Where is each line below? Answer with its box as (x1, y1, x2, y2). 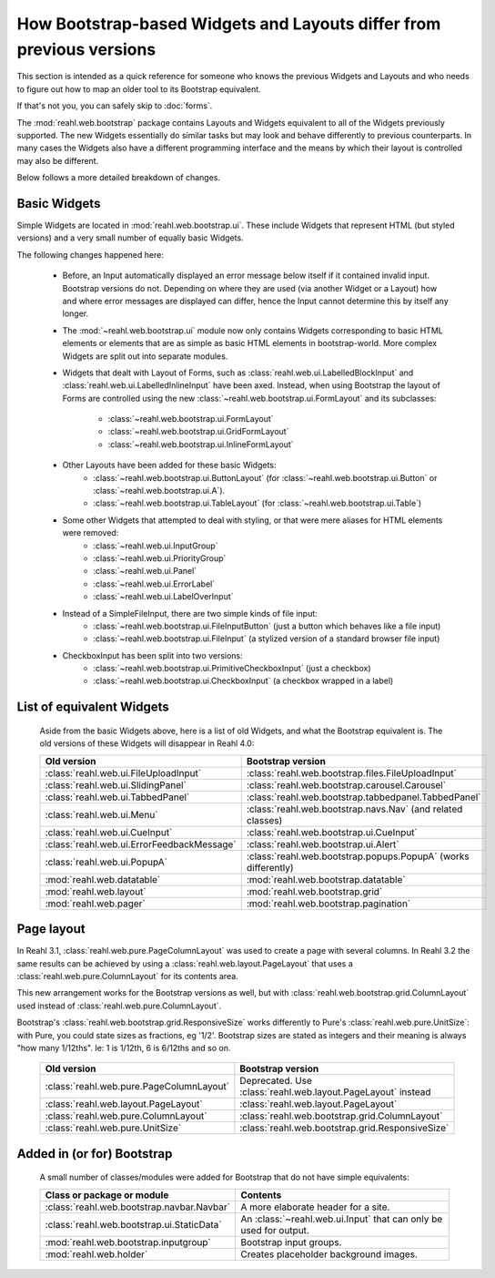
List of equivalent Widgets (16, 700, 170, 715)
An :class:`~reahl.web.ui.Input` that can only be (240, 1212, 443, 1225)
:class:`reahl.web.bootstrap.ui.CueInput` (246, 825, 418, 838)
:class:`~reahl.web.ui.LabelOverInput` (93, 591, 234, 602)
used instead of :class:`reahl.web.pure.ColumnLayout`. (16, 1000, 222, 1011)
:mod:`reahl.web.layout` (45, 884, 146, 897)
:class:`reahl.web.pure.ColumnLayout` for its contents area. (16, 970, 238, 981)
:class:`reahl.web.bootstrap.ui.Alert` (246, 838, 399, 851)
